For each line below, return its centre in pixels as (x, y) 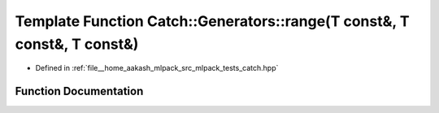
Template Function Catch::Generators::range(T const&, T (212, 21)
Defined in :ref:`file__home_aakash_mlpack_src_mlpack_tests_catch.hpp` (157, 68)
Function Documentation (79, 91)
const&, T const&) (77, 44)
